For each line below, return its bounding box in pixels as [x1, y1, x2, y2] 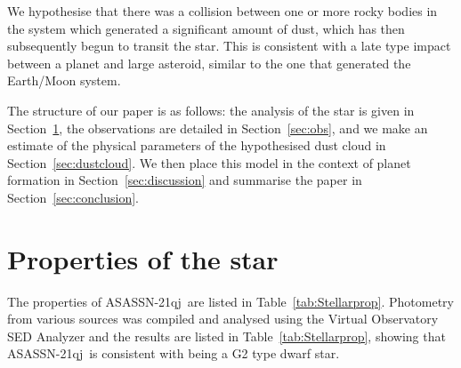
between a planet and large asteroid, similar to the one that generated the [7, 53, 411, 72]
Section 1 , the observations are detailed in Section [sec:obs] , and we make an [7, 118, 428, 137]
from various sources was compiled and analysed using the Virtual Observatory [7, 309, 439, 328]
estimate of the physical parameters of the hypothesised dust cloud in [7, 136, 386, 155]
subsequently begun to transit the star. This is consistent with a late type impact [7, 36, 451, 55]
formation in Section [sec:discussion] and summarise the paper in [7, 171, 362, 189]
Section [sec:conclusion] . [7, 188, 139, 206]
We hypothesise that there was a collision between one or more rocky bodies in [7, 2, 438, 20]
